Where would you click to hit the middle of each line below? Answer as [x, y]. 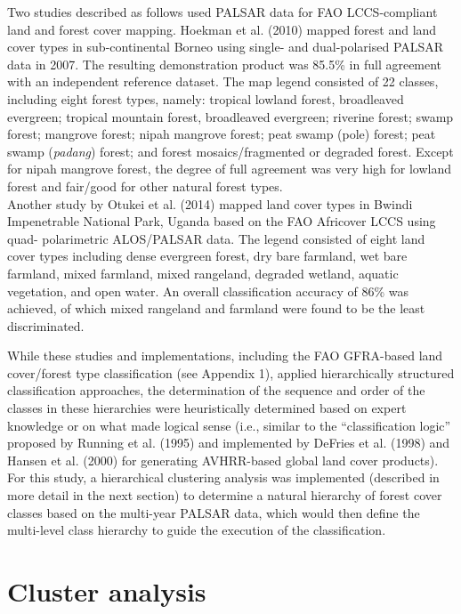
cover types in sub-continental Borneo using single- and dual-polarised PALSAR [226, 47]
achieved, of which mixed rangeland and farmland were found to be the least [216, 308]
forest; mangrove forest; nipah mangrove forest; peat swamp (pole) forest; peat [222, 134]
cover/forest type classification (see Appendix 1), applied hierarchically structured [231, 372]
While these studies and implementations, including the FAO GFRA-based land [225, 355]
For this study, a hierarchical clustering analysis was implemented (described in [223, 477]
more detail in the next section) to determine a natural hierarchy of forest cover [225, 495]
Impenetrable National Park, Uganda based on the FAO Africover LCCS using [222, 221]
